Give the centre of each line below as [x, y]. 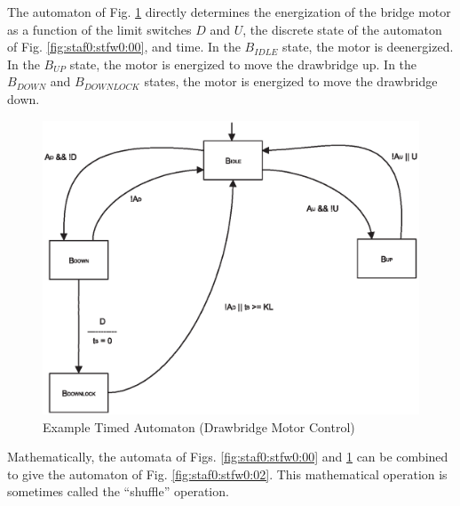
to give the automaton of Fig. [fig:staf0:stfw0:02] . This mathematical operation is [227, 474]
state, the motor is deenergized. [368, 47]
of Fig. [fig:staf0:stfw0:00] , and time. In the [124, 47]
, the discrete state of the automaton [342, 29]
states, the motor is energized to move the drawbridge [291, 81]
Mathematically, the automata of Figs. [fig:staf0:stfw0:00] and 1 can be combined [228, 457]
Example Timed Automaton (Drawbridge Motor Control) [199, 426]
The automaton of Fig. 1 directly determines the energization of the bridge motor [229, 12]
